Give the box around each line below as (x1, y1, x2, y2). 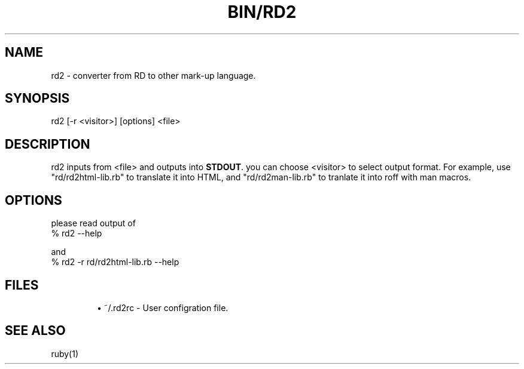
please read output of (51, 218, 136, 229)
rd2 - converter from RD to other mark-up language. (51, 70, 256, 81)
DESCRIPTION (5, 136, 90, 152)
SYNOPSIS (5, 91, 70, 106)
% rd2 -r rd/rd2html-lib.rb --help (51, 257, 179, 267)
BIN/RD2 (227, 2, 297, 22)
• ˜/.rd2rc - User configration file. (97, 302, 229, 313)
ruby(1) (51, 348, 79, 359)
